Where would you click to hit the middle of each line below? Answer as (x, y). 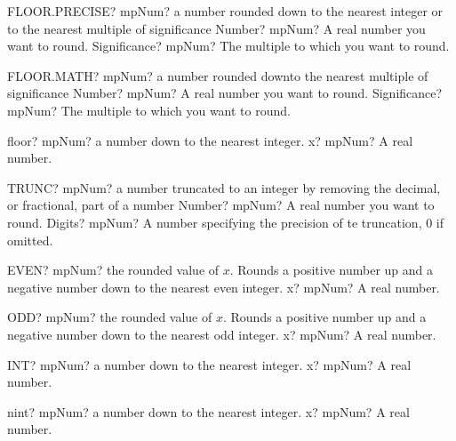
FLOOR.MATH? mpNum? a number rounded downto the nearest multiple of (218, 75)
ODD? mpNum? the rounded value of (110, 317)
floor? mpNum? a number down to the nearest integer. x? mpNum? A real (210, 140)
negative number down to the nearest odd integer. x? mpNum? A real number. (222, 334)
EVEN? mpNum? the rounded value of (113, 270)
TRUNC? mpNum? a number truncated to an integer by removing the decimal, (224, 187)
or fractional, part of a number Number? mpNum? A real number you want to (221, 205)
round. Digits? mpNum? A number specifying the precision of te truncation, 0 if (226, 222)
